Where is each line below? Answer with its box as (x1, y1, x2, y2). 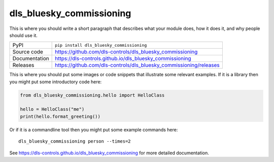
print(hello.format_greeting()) (20, 113, 101, 119)
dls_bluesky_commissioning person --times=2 (18, 139, 131, 144)
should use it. (9, 32, 38, 38)
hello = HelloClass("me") (20, 107, 85, 112)
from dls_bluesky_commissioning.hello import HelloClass (20, 92, 165, 98)
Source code (12, 48, 43, 55)
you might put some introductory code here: (9, 79, 102, 85)
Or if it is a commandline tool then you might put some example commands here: (9, 126, 178, 133)
